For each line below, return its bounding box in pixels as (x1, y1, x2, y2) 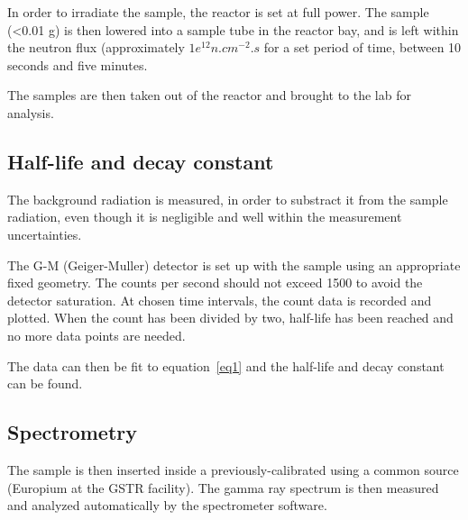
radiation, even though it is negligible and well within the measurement (7, 207, 402, 226)
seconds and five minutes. (7, 55, 148, 74)
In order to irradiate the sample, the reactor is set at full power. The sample (7, 3, 429, 21)
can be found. (7, 374, 83, 393)
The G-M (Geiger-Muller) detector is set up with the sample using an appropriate (7, 255, 461, 274)
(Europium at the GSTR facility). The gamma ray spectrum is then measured (7, 478, 439, 497)
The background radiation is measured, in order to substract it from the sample (7, 189, 448, 208)
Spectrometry (7, 418, 137, 446)
